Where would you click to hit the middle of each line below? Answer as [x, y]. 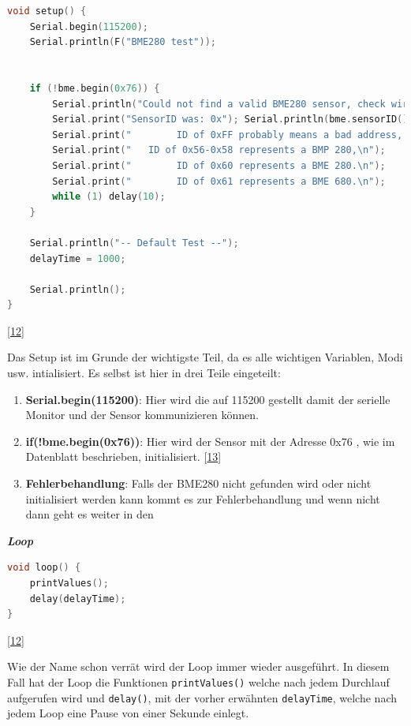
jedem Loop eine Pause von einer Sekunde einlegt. [128, 713]
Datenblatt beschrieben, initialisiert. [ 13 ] [123, 457]
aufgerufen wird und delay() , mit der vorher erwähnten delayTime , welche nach [202, 697]
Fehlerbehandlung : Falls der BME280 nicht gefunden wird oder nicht [198, 483]
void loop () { [44, 568]
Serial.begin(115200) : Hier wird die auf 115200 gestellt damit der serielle [208, 399]
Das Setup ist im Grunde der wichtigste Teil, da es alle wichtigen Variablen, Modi [205, 357]
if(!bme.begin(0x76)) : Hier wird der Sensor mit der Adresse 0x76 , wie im [210, 441]
